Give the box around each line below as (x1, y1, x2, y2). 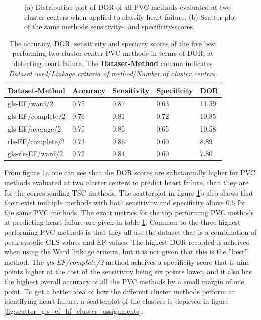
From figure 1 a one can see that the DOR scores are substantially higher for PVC (4, 167, 255, 178)
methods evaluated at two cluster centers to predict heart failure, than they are (4, 177, 249, 188)
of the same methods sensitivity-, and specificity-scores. (24, 21, 195, 32)
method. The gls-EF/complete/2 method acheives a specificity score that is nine (4, 256, 250, 267)
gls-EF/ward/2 (8, 98, 53, 108)
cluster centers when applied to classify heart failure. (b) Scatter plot (24, 11, 237, 22)
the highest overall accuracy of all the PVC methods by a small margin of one (4, 276, 244, 286)
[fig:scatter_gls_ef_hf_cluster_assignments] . (4, 305, 143, 316)
